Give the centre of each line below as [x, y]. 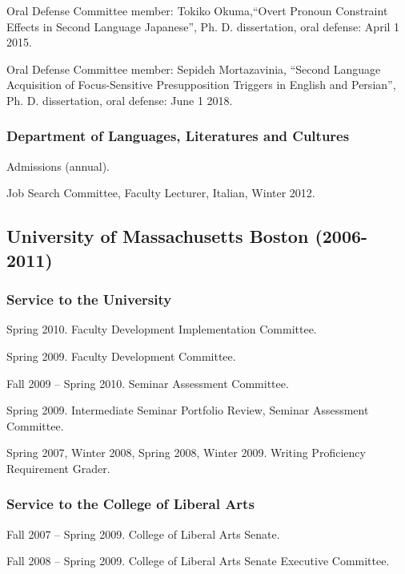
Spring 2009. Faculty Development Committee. [121, 356]
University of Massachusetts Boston [158, 236]
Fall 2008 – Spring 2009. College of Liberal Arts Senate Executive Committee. [198, 561]
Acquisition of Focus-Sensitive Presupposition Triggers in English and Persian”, [201, 85]
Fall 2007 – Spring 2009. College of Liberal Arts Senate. [143, 534]
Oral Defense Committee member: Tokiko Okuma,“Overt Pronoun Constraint [197, 10]
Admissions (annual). [58, 166]
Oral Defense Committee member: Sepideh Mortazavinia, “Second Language [194, 69]
